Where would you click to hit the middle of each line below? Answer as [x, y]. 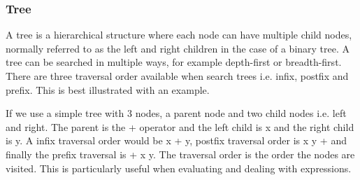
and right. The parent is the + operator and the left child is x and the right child [180, 126]
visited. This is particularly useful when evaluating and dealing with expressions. [179, 168]
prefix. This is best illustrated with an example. [108, 89]
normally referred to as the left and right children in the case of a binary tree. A [178, 48]
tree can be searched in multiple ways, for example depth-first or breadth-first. [174, 62]
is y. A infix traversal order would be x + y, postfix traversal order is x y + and [176, 140]
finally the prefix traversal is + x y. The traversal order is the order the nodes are [180, 154]
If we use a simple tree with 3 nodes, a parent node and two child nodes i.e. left [176, 113]
